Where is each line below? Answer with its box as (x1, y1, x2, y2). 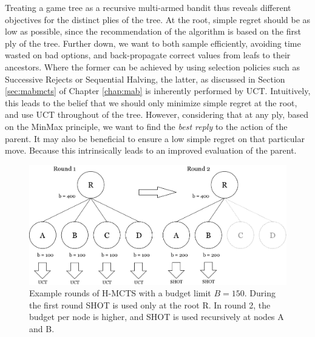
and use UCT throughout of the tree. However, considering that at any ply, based (5, 108, 309, 121)
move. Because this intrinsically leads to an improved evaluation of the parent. (5, 144, 297, 157)
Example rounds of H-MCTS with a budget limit (29, 287, 211, 299)
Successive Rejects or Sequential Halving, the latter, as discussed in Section (5, 72, 285, 85)
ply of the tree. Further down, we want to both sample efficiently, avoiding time (5, 36, 301, 49)
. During (244, 287, 276, 299)
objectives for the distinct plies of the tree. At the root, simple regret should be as (5, 13, 311, 26)
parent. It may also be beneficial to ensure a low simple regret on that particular (5, 132, 305, 145)
